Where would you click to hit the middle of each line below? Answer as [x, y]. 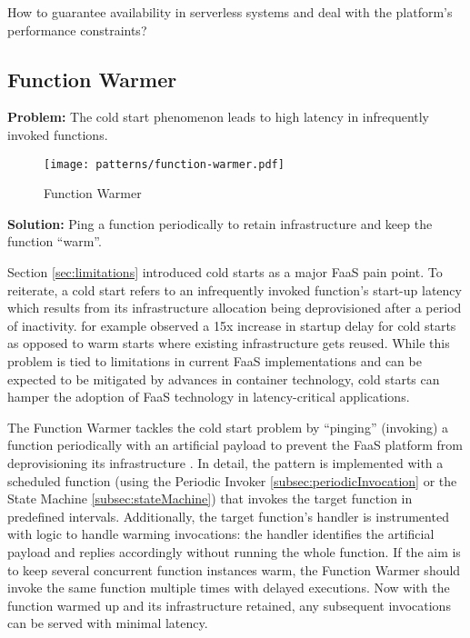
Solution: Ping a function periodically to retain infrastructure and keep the [220, 223]
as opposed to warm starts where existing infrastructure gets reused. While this [229, 343]
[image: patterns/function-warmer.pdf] [164, 164]
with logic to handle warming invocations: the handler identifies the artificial [221, 534]
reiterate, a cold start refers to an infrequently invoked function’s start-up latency [235, 289]
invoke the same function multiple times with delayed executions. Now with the [229, 588]
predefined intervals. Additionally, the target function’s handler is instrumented [228, 516]
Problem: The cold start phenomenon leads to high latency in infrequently [219, 117]
